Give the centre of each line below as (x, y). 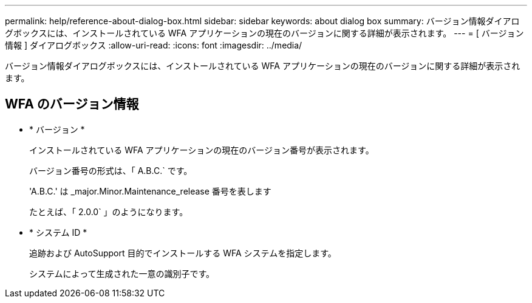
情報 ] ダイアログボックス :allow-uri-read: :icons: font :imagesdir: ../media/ (154, 45)
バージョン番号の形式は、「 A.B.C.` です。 (111, 170)
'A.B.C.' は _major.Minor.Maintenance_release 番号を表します (150, 191)
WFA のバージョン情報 (72, 104)
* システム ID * (58, 232)
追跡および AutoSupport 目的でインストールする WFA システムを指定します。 (183, 253)
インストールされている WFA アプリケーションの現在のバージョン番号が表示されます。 (202, 150)
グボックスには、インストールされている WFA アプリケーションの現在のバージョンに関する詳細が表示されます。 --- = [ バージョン (264, 33)
